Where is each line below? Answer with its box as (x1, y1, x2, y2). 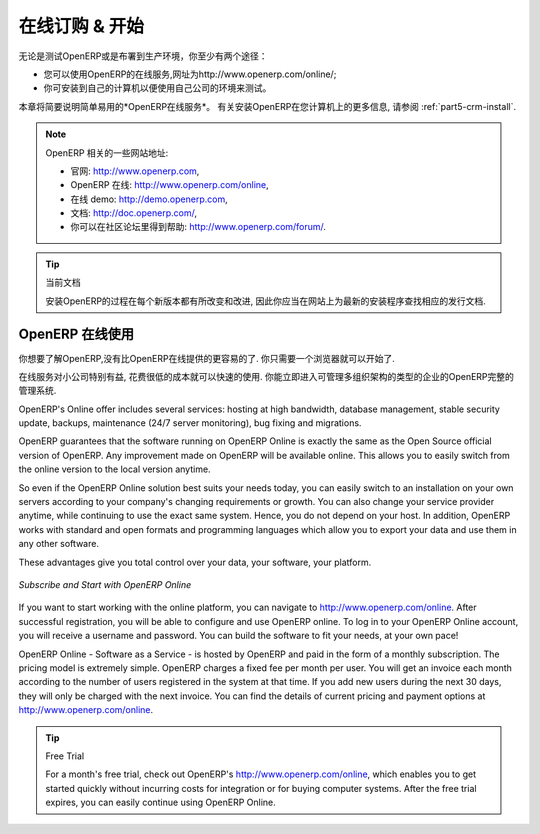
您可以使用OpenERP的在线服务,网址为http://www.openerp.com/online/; (43, 68, 337, 80)
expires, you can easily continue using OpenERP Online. (45, 796, 277, 809)
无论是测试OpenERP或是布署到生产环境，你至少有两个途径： (18, 50, 269, 62)
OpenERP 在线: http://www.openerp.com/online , (70, 179, 269, 191)
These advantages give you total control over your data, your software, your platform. (18, 556, 372, 568)
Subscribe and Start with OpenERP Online (18, 579, 192, 590)
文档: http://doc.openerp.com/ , (70, 207, 197, 219)
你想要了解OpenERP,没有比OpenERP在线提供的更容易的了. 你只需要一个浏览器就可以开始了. (18, 352, 395, 364)
